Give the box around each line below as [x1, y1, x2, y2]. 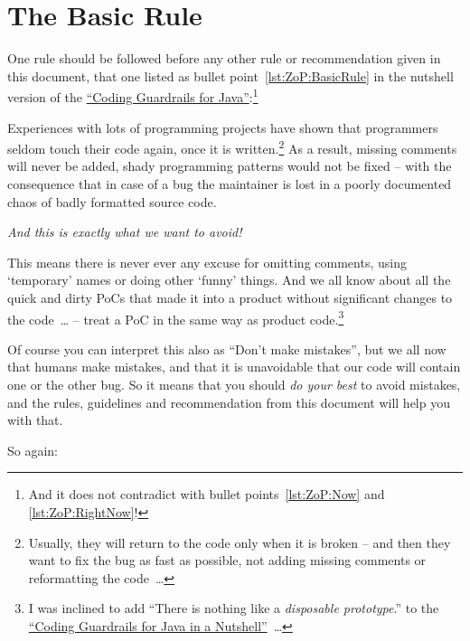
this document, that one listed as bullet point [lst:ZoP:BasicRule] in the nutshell [7, 66, 454, 85]
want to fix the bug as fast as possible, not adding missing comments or [28, 551, 427, 570]
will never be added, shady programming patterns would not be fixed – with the [7, 156, 452, 175]
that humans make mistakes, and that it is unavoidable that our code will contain [7, 357, 461, 376]
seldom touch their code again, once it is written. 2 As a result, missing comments [7, 137, 457, 157]
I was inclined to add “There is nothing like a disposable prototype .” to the [28, 599, 439, 617]
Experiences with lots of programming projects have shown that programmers [7, 118, 438, 137]
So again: [7, 440, 59, 459]
